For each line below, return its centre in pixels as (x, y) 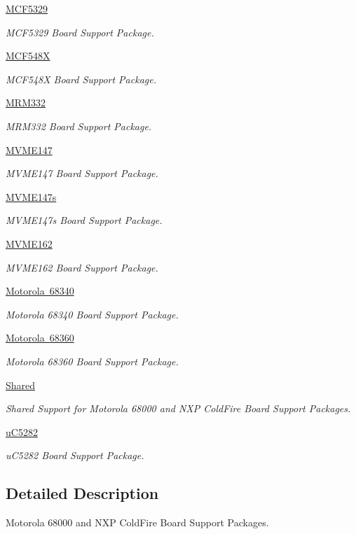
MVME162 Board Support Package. (82, 267)
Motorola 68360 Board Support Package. (92, 361)
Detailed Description (82, 493)
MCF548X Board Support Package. (81, 79)
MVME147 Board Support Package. (82, 173)
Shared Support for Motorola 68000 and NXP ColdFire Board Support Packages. (178, 408)
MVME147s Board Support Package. (84, 220)
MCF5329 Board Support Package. (80, 32)
